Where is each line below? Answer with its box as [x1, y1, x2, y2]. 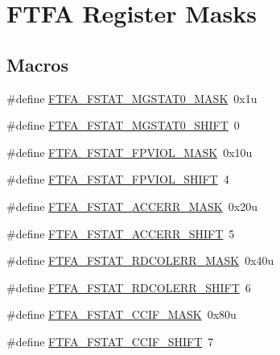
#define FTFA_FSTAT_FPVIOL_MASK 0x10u [6, 143, 253, 160]
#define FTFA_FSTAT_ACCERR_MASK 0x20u [6, 197, 257, 214]
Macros [6, 52, 68, 76]
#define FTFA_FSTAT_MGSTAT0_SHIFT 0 [6, 117, 240, 134]
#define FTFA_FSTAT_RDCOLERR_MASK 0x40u [6, 252, 274, 269]
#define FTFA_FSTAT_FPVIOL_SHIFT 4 [6, 171, 229, 188]
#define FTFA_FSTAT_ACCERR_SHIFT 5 [6, 225, 235, 241]
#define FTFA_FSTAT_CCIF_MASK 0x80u [6, 306, 237, 323]
